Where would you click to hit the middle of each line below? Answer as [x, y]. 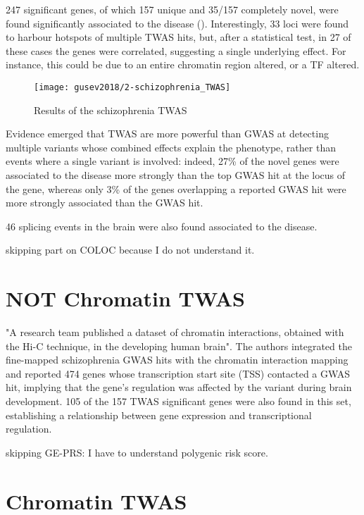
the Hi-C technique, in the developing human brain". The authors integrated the [179, 346]
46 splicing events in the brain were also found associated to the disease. [162, 226]
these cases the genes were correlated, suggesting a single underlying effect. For [176, 50]
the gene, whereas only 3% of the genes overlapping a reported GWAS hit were [176, 188]
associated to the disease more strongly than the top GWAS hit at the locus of [176, 175]
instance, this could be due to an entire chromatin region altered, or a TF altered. [183, 64]
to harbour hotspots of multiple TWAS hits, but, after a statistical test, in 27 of [178, 37]
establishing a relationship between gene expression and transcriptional [159, 415]
